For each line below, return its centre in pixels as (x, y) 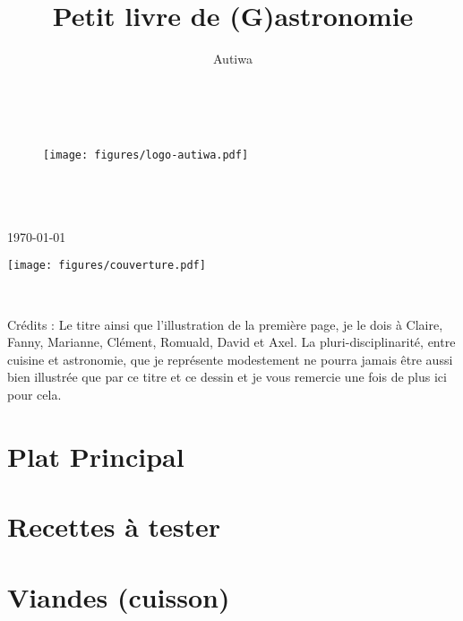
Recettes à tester (114, 526)
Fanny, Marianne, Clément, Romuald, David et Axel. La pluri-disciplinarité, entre (231, 342)
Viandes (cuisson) (119, 596)
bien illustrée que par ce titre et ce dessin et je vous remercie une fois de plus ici (227, 377)
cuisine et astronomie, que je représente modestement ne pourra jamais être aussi (230, 359)
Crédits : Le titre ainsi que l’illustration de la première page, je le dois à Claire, (225, 324)
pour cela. (34, 394)
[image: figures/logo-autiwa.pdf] (146, 155)
